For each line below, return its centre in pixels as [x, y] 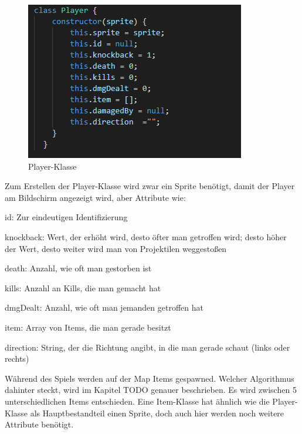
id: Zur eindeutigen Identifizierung [66, 217]
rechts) [17, 359]
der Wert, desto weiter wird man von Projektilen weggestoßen [116, 248]
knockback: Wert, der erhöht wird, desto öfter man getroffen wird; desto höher [146, 236]
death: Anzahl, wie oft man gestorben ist [78, 268]
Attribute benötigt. [39, 424]
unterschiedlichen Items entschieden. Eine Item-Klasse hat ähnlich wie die [137, 401]
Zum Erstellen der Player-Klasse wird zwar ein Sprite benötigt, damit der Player [150, 186]
